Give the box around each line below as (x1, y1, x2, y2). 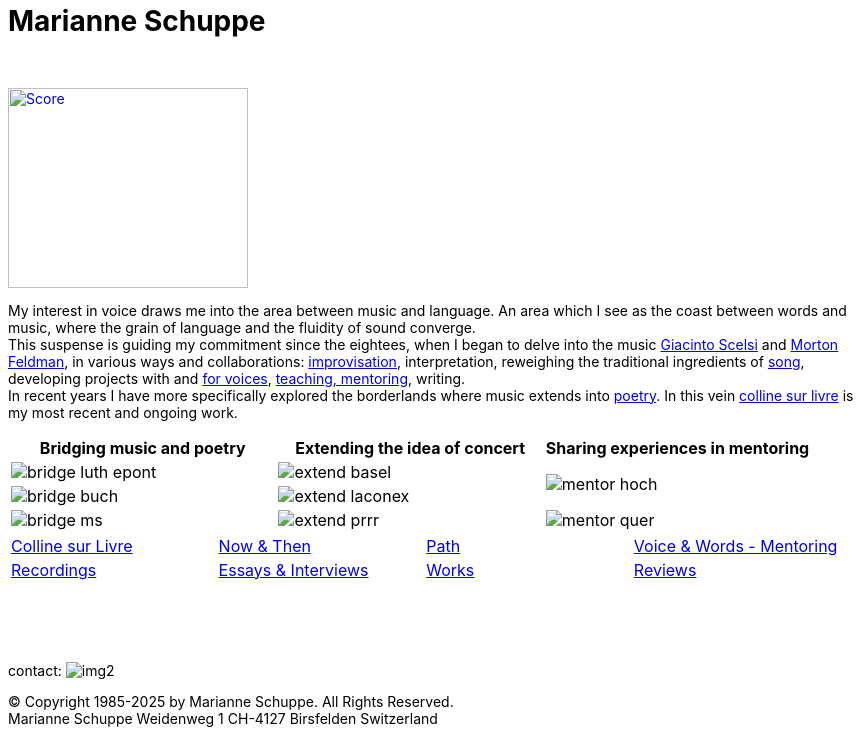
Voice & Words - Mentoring (633, 535, 838, 556)
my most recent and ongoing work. (8, 403, 238, 421)
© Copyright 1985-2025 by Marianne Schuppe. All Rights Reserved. (8, 692, 454, 710)
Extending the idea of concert (295, 437, 526, 458)
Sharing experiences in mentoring (545, 437, 810, 458)
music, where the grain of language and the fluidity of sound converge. (8, 318, 476, 336)
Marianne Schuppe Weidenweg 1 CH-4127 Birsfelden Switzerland (8, 709, 438, 727)
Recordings (11, 559, 97, 580)
